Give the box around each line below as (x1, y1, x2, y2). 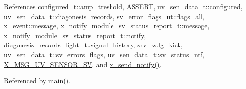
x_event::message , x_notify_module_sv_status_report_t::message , (4, 21, 210, 31)
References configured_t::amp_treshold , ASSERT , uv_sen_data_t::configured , (4, 1, 243, 11)
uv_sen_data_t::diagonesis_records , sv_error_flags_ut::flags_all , (4, 11, 204, 21)
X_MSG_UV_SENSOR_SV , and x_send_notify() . (4, 59, 162, 69)
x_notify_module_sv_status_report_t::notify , (4, 30, 146, 40)
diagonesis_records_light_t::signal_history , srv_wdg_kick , (4, 40, 183, 50)
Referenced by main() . (4, 75, 70, 86)
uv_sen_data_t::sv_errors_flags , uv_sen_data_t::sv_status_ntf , (4, 49, 204, 59)
